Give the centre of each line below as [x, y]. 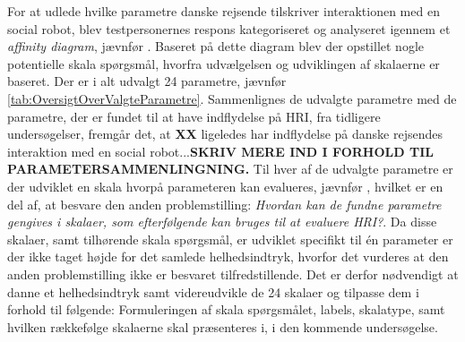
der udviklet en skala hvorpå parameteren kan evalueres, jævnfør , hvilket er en [225, 186]
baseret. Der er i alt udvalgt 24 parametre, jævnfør [147, 81]
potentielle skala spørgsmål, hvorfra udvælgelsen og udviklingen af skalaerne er [224, 63]
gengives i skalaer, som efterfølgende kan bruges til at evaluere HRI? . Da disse [222, 222]
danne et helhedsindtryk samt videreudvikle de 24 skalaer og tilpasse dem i [213, 291]
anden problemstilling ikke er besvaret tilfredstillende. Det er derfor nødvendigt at [233, 274]
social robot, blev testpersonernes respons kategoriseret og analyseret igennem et [229, 28]
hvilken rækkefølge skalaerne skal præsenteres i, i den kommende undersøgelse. [223, 326]
